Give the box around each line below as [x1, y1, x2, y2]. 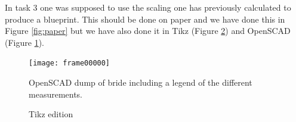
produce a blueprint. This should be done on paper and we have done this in [5, 12, 285, 25]
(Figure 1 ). [5, 36, 44, 48]
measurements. [29, 87, 83, 100]
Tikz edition [29, 108, 73, 120]
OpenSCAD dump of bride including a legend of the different [29, 76, 252, 89]
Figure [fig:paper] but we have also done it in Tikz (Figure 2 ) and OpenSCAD [5, 24, 291, 37]
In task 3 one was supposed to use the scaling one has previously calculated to [5, 1, 291, 13]
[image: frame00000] [29, 59, 110, 68]
